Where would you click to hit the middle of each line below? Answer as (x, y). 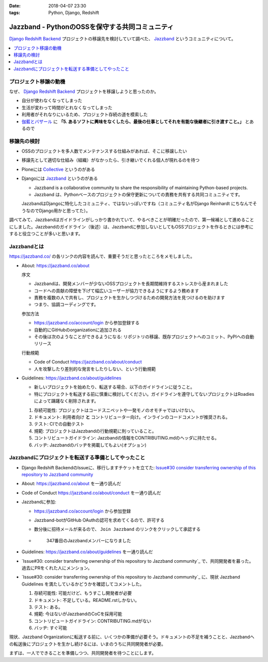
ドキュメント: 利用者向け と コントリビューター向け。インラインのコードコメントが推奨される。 (132, 417)
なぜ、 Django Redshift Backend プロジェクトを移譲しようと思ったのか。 (84, 91)
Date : (15, 6)
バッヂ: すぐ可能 (50, 628)
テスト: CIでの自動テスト (59, 424)
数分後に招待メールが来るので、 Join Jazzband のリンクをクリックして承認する (117, 529)
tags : (15, 13)
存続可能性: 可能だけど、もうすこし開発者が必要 (83, 593)
